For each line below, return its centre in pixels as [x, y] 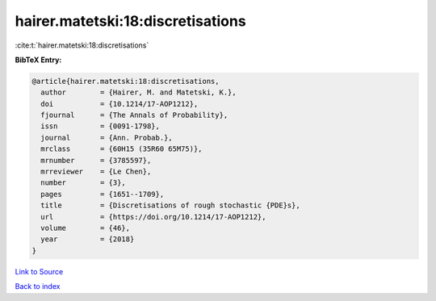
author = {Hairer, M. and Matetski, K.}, [139, 92]
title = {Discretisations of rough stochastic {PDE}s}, [170, 205]
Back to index [38, 286]
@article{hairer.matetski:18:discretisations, [126, 81]
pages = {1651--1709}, [103, 194]
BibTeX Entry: [38, 60]
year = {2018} [88, 239]
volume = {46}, [86, 228]
